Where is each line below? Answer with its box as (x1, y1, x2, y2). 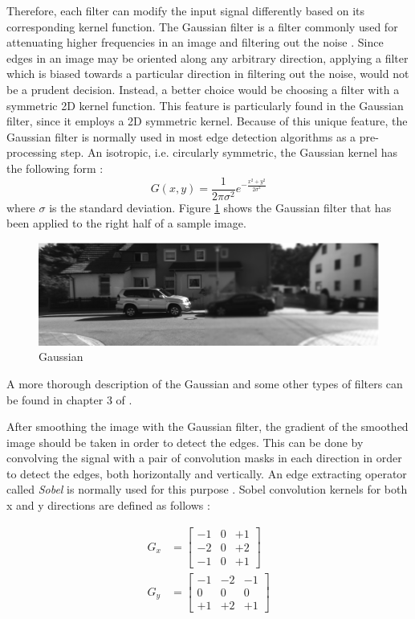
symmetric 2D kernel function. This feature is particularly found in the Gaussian (6, 96, 404, 113)
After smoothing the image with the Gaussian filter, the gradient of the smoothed (6, 418, 409, 435)
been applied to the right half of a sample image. (6, 215, 246, 232)
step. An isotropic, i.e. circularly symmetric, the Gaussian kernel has (60, 144, 398, 161)
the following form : (6, 159, 104, 176)
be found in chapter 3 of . (6, 391, 132, 408)
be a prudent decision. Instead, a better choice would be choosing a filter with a (6, 80, 400, 97)
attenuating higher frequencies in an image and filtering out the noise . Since (6, 34, 384, 51)
